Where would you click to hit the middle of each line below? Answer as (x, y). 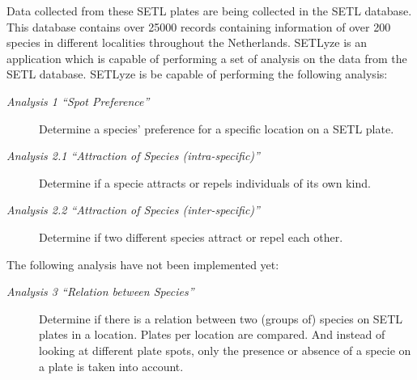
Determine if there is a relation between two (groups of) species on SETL (221, 318)
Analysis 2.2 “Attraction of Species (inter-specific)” (133, 210)
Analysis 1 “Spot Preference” (78, 101)
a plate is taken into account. (111, 366)
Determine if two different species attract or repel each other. (191, 236)
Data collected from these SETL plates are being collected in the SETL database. (209, 11)
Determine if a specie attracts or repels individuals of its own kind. (205, 182)
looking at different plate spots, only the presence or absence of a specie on (225, 350)
